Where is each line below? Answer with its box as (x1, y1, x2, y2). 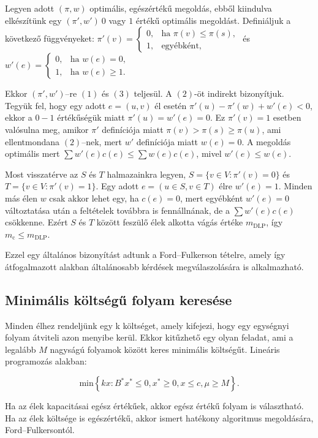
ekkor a (5, 111, 32, 124)
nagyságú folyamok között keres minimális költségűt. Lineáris (50, 342, 280, 355)
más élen (5, 191, 37, 204)
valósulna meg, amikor (5, 123, 89, 135)
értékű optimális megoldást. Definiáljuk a (135, 13, 291, 26)
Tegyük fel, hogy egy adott (5, 99, 106, 111)
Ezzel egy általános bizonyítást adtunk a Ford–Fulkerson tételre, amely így (5, 248, 286, 261)
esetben (273, 111, 301, 124)
